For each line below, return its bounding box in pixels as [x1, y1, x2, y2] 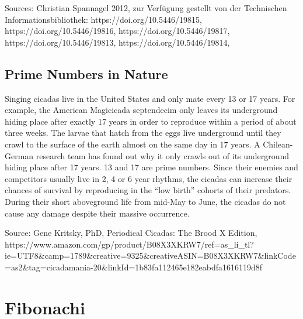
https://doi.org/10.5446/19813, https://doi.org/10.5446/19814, [5, 36, 230, 48]
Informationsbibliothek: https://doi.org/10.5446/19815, [5, 13, 202, 25]
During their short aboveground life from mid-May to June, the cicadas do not [5, 195, 286, 207]
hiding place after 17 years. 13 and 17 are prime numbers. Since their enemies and [5, 161, 298, 173]
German [5, 149, 34, 162]
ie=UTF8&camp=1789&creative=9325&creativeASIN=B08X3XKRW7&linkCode [5, 249, 296, 262]
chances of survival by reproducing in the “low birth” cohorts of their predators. [5, 184, 291, 196]
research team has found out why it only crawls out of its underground [36, 149, 290, 162]
